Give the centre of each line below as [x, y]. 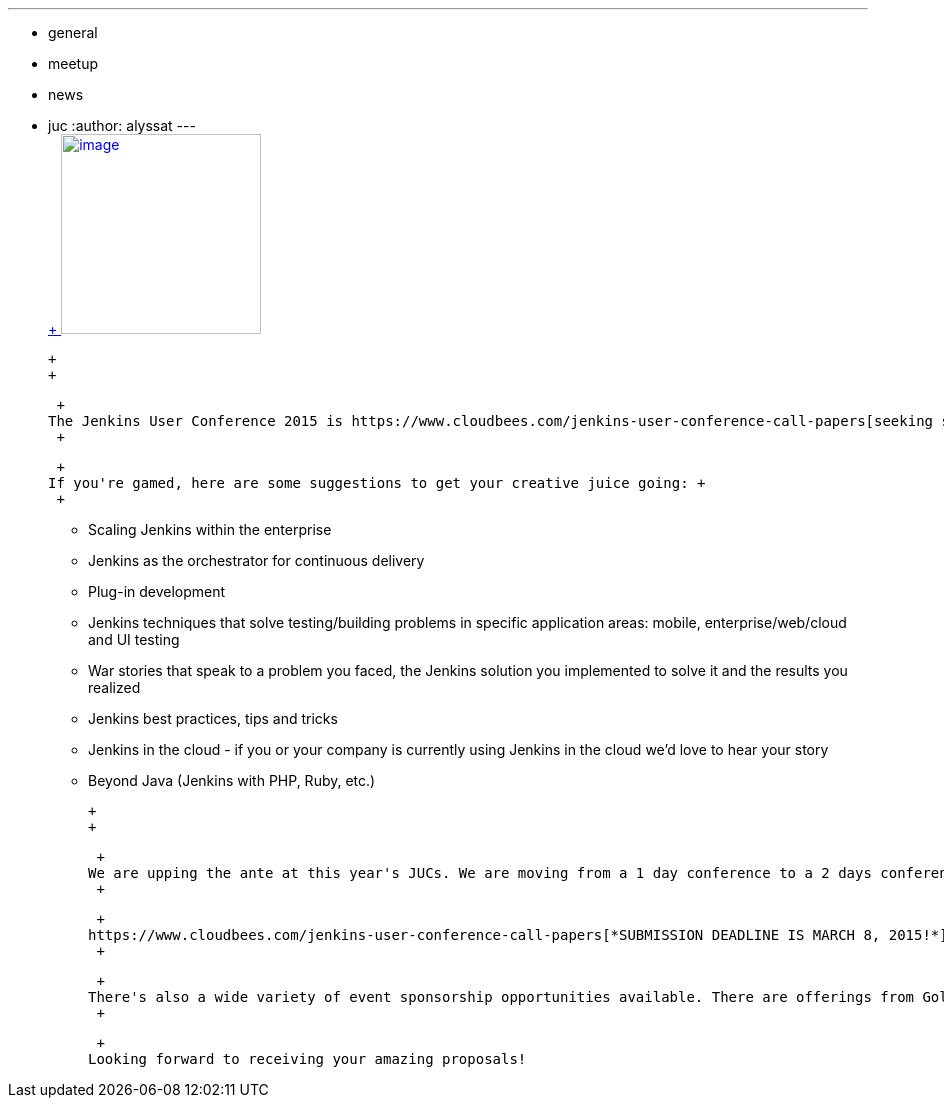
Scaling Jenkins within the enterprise [210, 529]
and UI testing [134, 639]
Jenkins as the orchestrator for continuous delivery [256, 560]
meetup [73, 63]
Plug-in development [157, 591]
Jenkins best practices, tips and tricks [213, 718]
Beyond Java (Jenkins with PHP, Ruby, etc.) [232, 780]
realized [114, 687]
